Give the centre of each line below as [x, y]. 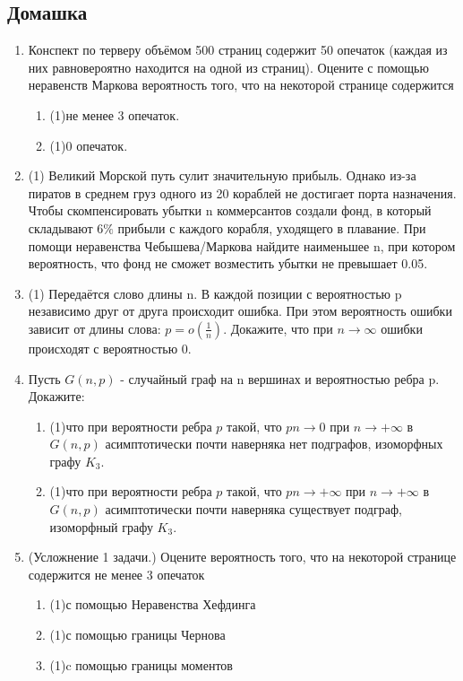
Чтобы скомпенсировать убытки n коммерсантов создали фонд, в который [230, 210]
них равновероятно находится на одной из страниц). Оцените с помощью [228, 67]
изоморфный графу [101, 526]
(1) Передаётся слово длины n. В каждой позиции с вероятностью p [215, 293]
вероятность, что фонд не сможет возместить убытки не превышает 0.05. [228, 263]
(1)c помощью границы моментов [141, 664]
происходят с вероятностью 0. [110, 348]
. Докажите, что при [278, 328]
